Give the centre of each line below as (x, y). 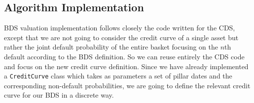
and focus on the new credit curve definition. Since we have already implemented (126, 66)
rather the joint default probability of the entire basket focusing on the (111, 47)
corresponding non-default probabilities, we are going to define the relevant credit (127, 85)
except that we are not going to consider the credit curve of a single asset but (121, 37)
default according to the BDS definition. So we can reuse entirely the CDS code (124, 56)
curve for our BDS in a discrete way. (59, 95)
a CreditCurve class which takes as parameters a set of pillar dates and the (118, 76)
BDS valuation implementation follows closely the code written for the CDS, (120, 28)
